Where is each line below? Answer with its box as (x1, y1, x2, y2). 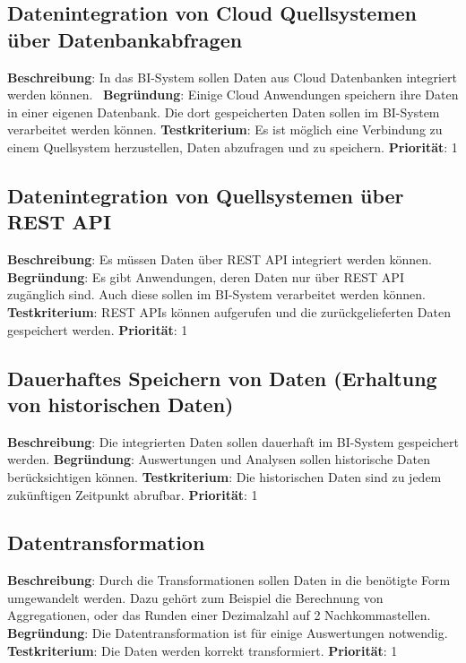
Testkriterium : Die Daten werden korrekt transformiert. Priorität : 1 (7, 641, 398, 659)
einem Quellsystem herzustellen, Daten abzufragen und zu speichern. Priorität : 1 (7, 137, 458, 156)
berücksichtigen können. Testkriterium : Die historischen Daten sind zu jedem (7, 467, 442, 486)
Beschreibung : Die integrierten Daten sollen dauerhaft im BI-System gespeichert (7, 432, 459, 451)
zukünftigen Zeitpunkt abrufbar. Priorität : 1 (7, 485, 258, 504)
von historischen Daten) (7, 390, 234, 418)
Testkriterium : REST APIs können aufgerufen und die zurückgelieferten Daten (7, 302, 451, 321)
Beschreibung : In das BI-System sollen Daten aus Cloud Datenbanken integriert (7, 67, 457, 86)
